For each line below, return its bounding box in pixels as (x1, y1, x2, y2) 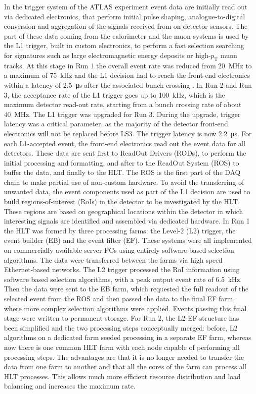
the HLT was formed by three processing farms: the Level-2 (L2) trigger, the (4, 225, 236, 235)
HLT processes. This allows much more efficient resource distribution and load (4, 371, 241, 381)
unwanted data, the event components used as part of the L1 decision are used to (4, 186, 251, 197)
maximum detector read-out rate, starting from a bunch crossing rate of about (4, 99, 242, 110)
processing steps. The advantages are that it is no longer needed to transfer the (4, 351, 244, 362)
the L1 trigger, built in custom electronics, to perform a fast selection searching (4, 40, 245, 51)
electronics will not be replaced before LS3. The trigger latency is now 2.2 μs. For (4, 128, 252, 138)
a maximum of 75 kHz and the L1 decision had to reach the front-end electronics (4, 70, 250, 80)
